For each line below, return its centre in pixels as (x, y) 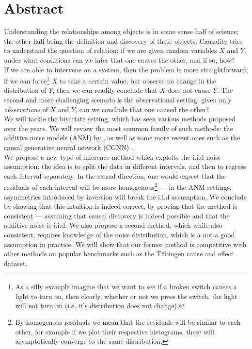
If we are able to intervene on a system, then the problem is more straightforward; (126, 69)
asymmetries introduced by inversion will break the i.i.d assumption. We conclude (126, 196)
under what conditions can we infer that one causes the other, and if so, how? (119, 59)
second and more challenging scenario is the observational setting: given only (118, 99)
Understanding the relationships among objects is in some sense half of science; (121, 31)
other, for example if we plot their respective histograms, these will (115, 331)
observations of (26, 109)
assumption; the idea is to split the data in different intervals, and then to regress (125, 166)
